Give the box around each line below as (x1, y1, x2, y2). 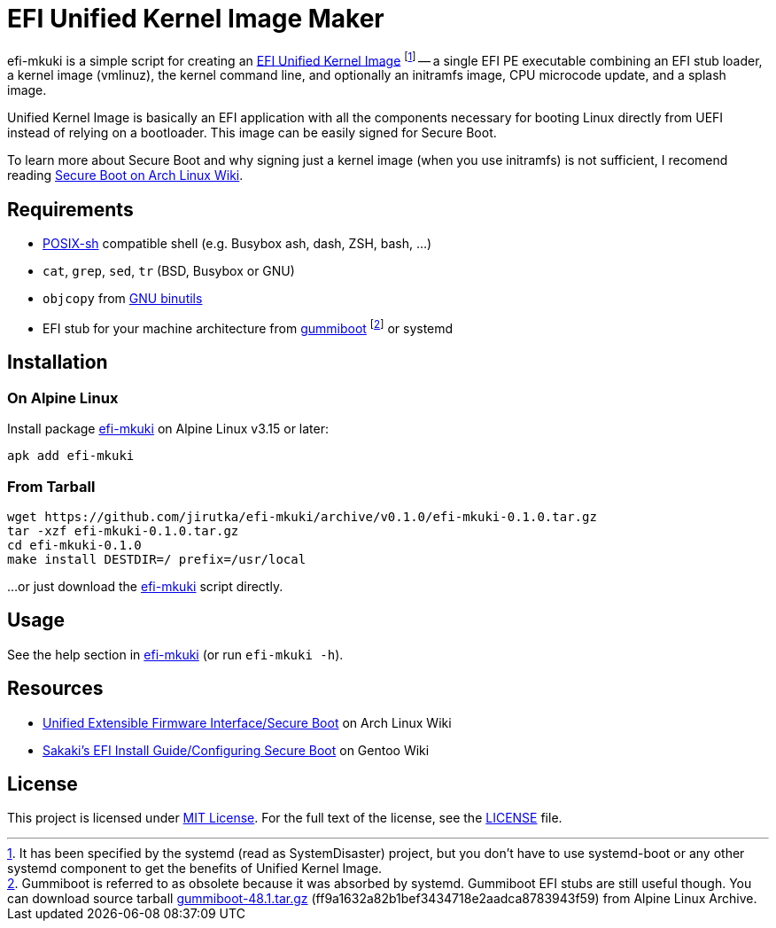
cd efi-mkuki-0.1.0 (7, 537, 142, 552)
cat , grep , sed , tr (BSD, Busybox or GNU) (43, 263, 295, 279)
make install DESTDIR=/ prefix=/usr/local (7, 551, 307, 566)
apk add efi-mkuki (7, 448, 135, 464)
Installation (7, 351, 108, 374)
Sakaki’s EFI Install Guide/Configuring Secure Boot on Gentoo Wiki (43, 742, 430, 758)
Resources (7, 677, 104, 700)
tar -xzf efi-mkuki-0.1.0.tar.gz (7, 523, 239, 538)
